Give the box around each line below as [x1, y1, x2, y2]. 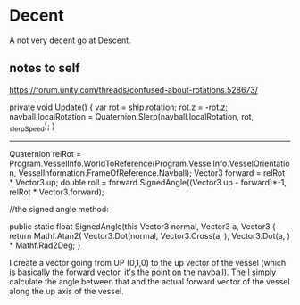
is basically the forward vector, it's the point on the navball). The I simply [9, 267, 277, 277]
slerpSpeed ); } [9, 120, 56, 134]
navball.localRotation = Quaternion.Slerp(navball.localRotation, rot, [9, 111, 254, 121]
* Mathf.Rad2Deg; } [9, 240, 81, 251]
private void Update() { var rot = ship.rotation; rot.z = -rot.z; [9, 102, 229, 112]
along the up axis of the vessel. [9, 285, 125, 296]
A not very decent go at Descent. [9, 35, 131, 45]
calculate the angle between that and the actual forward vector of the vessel [9, 276, 290, 286]
